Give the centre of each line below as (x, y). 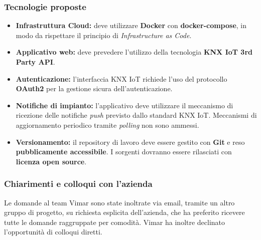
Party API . (35, 62)
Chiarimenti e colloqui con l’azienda (78, 184)
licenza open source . (51, 161)
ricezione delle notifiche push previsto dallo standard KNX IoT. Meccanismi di (136, 115)
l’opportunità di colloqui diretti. (53, 232)
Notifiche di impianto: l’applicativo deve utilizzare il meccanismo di (124, 105)
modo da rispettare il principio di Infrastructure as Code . (104, 35)
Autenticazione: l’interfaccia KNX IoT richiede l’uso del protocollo (121, 78)
